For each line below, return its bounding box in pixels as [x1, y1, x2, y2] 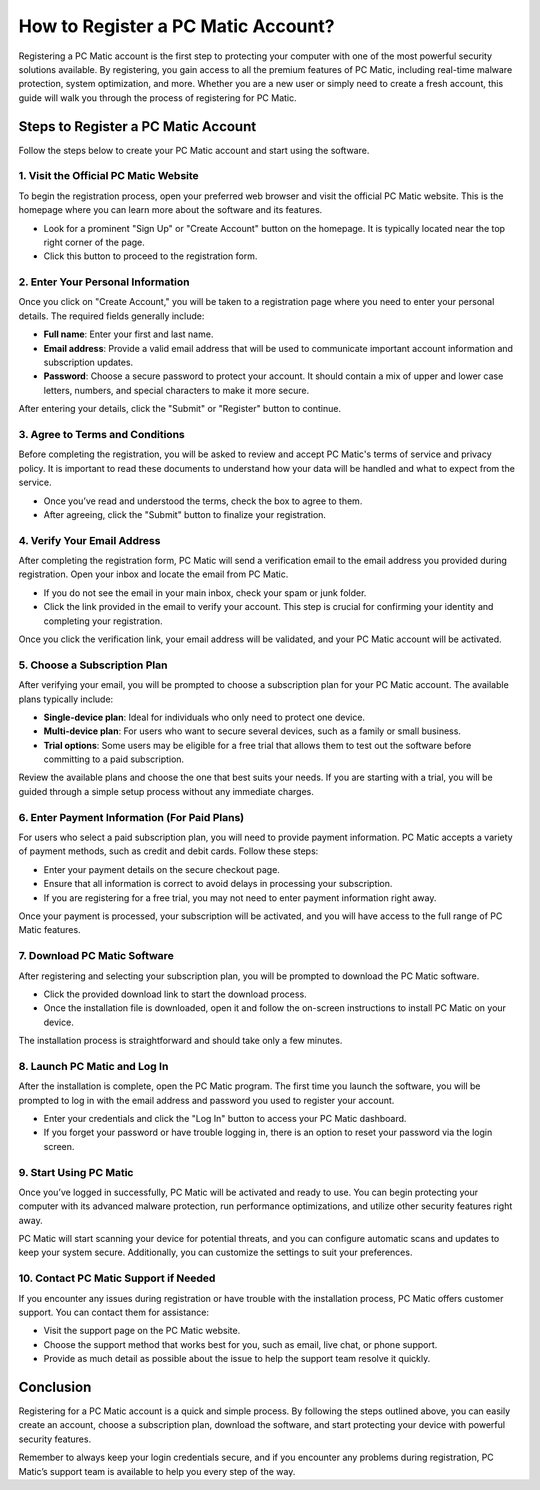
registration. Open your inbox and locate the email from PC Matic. [18, 568, 289, 580]
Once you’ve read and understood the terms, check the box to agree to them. [43, 495, 363, 507]
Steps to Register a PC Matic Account [18, 118, 257, 135]
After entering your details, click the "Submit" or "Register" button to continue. [18, 403, 342, 415]
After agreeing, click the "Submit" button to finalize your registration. [43, 508, 327, 520]
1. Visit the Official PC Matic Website [18, 169, 199, 183]
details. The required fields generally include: [18, 310, 205, 322]
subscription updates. [43, 356, 134, 369]
